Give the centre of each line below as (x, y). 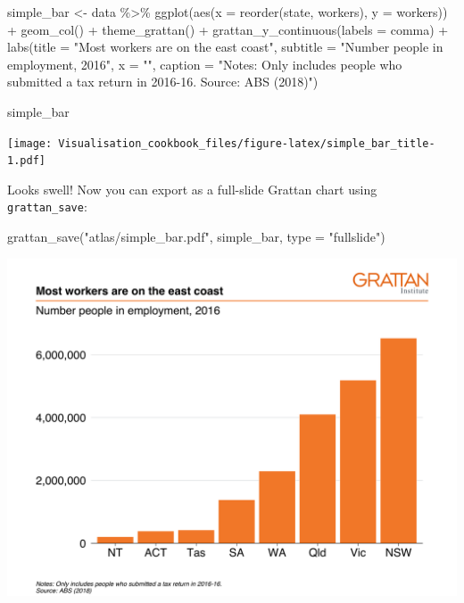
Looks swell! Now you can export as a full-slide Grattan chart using (192, 189)
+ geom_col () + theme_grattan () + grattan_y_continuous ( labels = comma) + (228, 29)
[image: (30, 143)
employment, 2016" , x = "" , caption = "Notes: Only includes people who (205, 64)
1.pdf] (26, 161)
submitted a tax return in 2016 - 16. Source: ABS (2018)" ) (163, 82)
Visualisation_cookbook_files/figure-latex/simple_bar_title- (247, 143)
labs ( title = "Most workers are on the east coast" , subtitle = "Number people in (225, 47)
